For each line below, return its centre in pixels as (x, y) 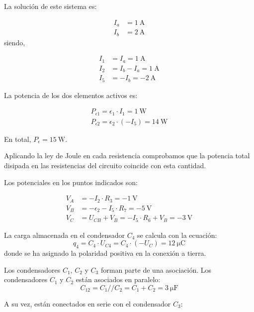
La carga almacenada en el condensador (64, 235)
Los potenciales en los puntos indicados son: (71, 182)
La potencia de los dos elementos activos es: (71, 95)
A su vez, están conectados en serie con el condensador (87, 303)
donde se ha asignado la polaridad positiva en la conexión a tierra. (105, 253)
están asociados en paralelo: (118, 279)
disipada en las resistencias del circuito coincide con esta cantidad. (105, 165)
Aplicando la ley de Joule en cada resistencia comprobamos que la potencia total (127, 156)
